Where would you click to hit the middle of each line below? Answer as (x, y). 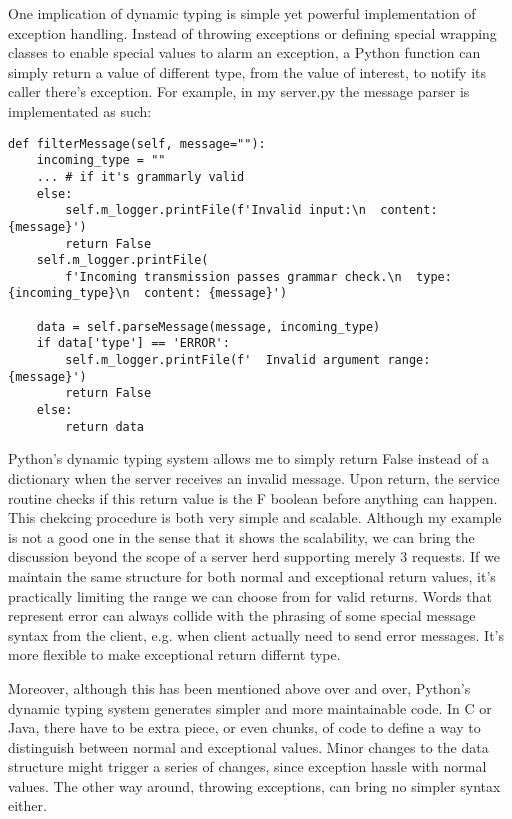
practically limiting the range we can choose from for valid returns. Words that (250, 595)
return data (105, 426)
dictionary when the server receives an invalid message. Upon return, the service (254, 477)
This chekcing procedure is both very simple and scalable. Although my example (255, 517)
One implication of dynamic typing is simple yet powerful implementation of (242, 13)
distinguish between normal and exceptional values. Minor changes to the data (248, 746)
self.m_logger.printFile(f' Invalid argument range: (248, 360)
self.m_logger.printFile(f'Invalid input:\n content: (251, 210)
